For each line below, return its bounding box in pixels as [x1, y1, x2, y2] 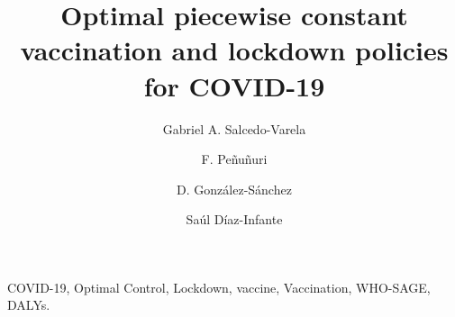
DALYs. [7, 295, 50, 314]
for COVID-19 [143, 67, 325, 104]
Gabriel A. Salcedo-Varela [162, 119, 306, 138]
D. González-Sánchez [177, 179, 292, 198]
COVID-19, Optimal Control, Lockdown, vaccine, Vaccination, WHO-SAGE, [7, 277, 431, 296]
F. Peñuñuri [201, 149, 268, 168]
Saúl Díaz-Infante [186, 210, 283, 229]
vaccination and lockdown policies [20, 32, 449, 68]
